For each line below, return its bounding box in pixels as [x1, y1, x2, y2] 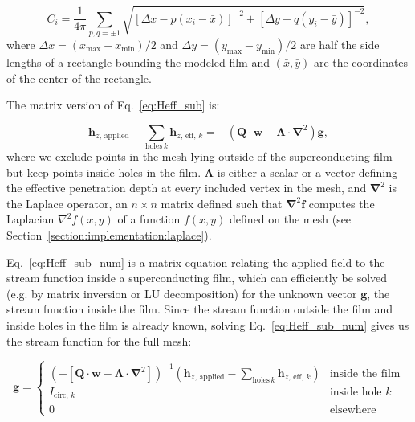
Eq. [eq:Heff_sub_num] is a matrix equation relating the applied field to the [6, 253, 385, 270]
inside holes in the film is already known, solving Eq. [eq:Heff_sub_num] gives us [6, 317, 409, 334]
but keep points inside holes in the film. [6, 163, 201, 180]
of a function [117, 211, 181, 227]
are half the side [299, 35, 380, 52]
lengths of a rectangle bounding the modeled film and [6, 53, 270, 70]
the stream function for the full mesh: [6, 332, 192, 349]
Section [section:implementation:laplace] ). [6, 227, 212, 244]
